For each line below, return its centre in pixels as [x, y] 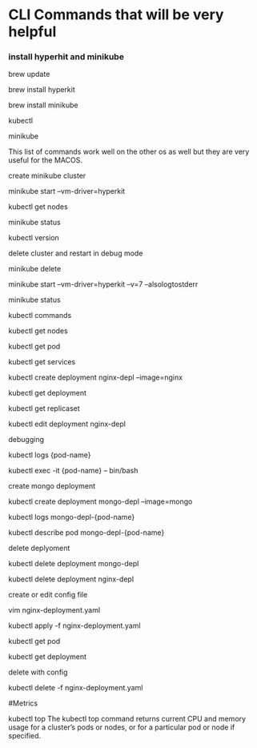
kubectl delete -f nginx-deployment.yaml [76, 688]
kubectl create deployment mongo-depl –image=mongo [100, 501]
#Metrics [23, 703]
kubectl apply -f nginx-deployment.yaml [75, 625]
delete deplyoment [39, 548]
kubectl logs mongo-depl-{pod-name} [72, 517]
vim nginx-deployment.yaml [54, 610]
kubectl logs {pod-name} [50, 455]
